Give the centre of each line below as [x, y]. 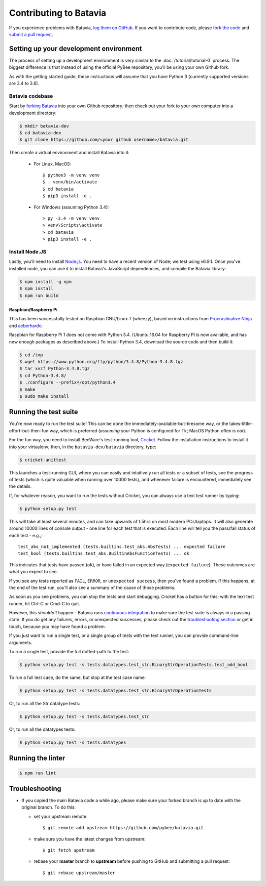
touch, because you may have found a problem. [57, 626]
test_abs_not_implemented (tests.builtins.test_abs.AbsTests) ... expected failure [122, 547]
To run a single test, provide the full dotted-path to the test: [69, 652]
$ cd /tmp [31, 355]
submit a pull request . [31, 34]
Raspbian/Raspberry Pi [33, 310]
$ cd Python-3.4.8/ [43, 375]
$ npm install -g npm [46, 281]
